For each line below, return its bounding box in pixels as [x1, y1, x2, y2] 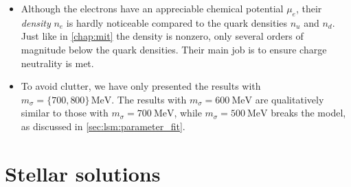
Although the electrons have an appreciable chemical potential [21, 1, 284, 15]
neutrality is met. [21, 55, 94, 70]
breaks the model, [271, 105, 346, 120]
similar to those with [21, 105, 109, 120]
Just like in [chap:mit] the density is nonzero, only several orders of [21, 29, 304, 43]
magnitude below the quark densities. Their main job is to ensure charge [21, 42, 327, 56]
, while [174, 105, 202, 120]
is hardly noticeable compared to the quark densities [66, 15, 288, 29]
